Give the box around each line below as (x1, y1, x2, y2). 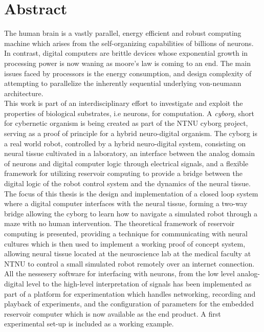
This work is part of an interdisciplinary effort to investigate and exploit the (4, 98, 243, 108)
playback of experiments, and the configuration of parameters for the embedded (4, 298, 254, 309)
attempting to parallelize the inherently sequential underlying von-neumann (4, 78, 241, 88)
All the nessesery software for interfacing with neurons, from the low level (4, 268, 235, 279)
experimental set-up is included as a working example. (4, 318, 174, 329)
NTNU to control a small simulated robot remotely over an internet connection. (4, 258, 255, 269)
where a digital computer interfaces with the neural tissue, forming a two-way (4, 198, 248, 209)
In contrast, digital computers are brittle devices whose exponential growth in (4, 48, 248, 58)
